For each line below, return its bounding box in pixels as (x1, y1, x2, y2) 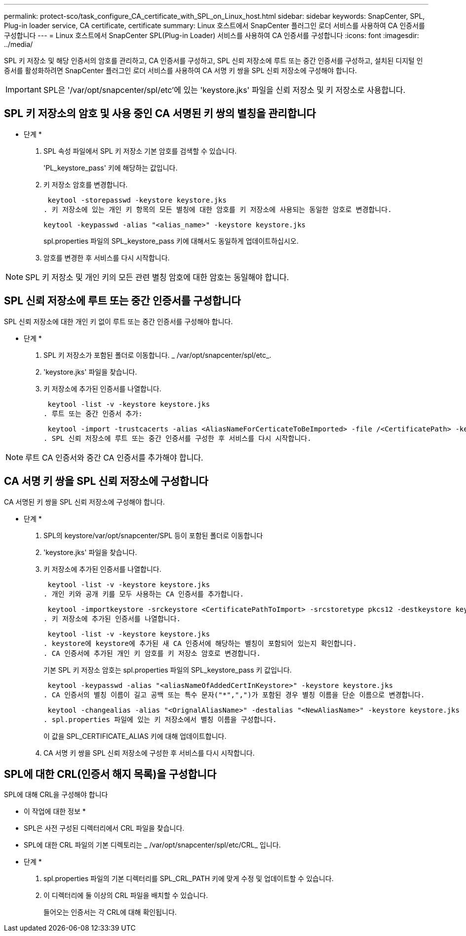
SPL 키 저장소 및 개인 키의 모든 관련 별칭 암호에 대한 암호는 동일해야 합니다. (25, 272, 289, 282)
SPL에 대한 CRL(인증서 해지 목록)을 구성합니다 (4, 767, 217, 780)
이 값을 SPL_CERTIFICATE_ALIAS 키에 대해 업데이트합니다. (43, 731, 227, 740)
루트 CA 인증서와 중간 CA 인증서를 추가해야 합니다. (25, 452, 203, 463)
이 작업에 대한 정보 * (24, 807, 86, 816)
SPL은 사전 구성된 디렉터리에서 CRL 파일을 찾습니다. (24, 824, 185, 833)
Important (5, 85, 41, 94)
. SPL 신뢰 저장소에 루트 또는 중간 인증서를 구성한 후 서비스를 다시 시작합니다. (43, 434, 311, 442)
